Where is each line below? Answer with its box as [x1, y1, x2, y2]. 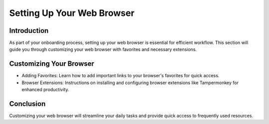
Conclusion [9, 100, 46, 108]
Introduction [9, 26, 49, 35]
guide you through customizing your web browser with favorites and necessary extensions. [9, 46, 197, 52]
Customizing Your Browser [9, 60, 95, 68]
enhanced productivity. [21, 87, 69, 93]
